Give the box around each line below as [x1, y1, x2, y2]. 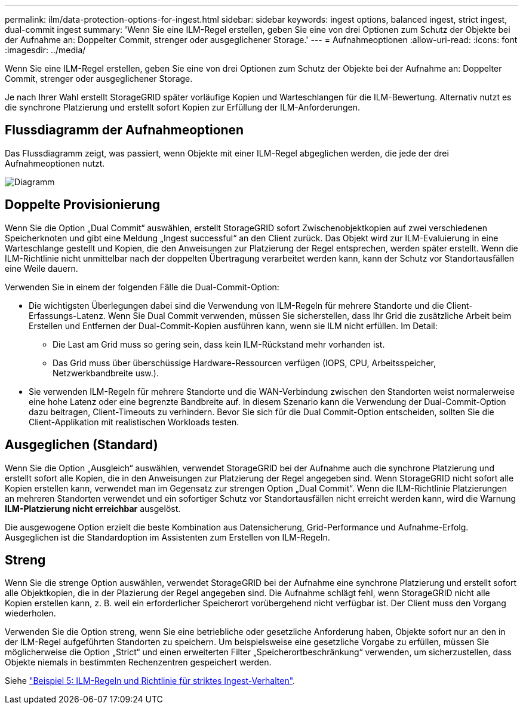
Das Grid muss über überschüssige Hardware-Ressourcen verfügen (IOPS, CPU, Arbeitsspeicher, [53, 357, 436, 368]
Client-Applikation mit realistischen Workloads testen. [29, 416, 239, 427]
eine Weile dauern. [5, 263, 78, 274]
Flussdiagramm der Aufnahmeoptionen [5, 122, 244, 138]
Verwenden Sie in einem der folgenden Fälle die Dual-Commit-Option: [5, 281, 279, 292]
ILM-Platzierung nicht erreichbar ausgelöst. [5, 503, 181, 514]
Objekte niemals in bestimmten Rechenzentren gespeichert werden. [5, 657, 272, 668]
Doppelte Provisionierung [5, 197, 160, 213]
